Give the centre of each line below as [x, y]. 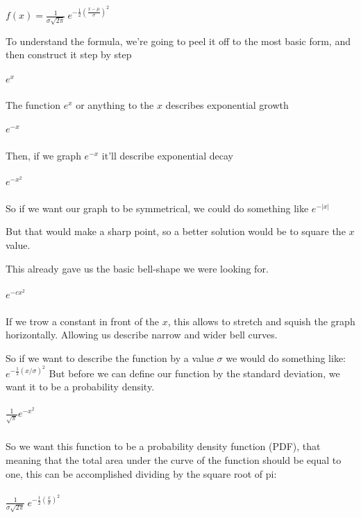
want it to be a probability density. [80, 387]
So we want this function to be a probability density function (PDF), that [163, 446]
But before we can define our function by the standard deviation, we [194, 373]
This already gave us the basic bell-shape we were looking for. [137, 268]
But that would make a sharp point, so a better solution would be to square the [176, 231]
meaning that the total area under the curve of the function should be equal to [174, 459]
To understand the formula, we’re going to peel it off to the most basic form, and [178, 41]
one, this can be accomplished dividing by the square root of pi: [141, 473]
